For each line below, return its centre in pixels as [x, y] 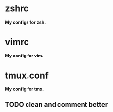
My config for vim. [24, 56]
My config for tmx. [25, 89]
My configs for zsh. [26, 22]
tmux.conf [27, 75]
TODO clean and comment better [56, 104]
